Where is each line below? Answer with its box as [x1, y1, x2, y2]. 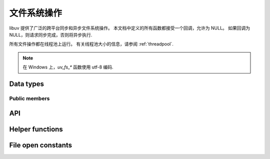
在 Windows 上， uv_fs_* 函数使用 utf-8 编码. [22, 64, 113, 70]
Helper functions [9, 125, 63, 133]
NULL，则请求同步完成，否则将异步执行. [9, 31, 92, 37]
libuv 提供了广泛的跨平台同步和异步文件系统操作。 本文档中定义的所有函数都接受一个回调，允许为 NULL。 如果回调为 [9, 25, 250, 31]
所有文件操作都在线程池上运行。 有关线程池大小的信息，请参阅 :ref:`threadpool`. [9, 41, 173, 47]
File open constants [9, 140, 72, 149]
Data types [9, 79, 44, 88]
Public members [9, 95, 50, 102]
